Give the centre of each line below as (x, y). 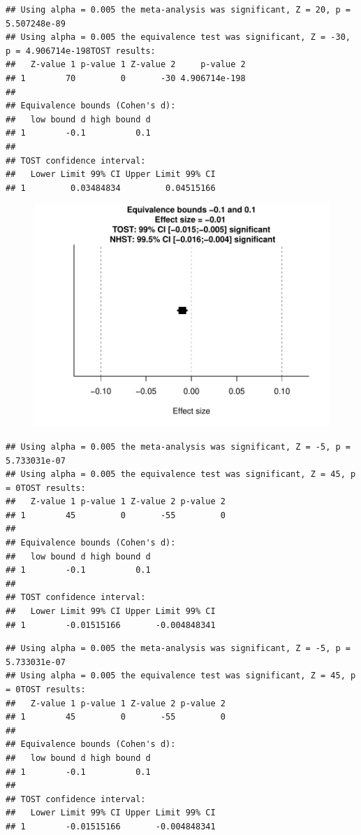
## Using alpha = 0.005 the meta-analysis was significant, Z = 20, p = (178, 10)
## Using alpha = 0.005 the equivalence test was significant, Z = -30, (178, 37)
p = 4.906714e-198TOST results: (81, 51)
